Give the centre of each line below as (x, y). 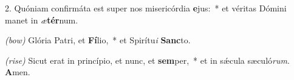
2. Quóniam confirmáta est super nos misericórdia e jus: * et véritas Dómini (146, 8)
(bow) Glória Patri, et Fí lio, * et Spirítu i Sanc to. (98, 40)
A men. (18, 72)
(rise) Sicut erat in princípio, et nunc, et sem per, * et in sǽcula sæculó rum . (147, 60)
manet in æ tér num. (42, 20)
